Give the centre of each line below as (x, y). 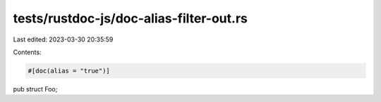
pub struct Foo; (35, 89)
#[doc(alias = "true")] (69, 71)
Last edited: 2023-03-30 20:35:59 (63, 39)
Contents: (27, 52)
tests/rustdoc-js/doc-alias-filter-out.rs (131, 18)
